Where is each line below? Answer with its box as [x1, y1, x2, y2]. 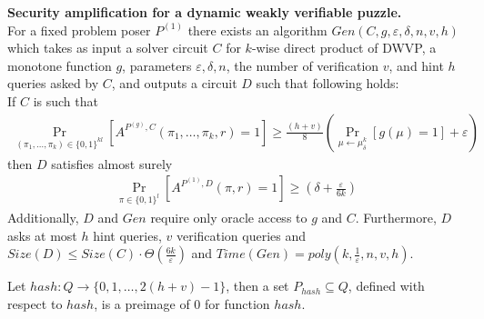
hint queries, [93, 225, 162, 244]
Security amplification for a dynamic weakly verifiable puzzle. [7, 3, 402, 21]
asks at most [7, 225, 77, 244]
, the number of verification [226, 55, 379, 75]
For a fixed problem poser [7, 20, 151, 39]
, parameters [122, 55, 192, 75]
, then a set [226, 276, 289, 295]
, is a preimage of [94, 294, 190, 313]
